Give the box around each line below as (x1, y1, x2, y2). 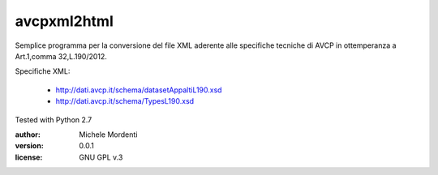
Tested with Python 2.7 (15, 114, 92, 125)
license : (15, 152, 43, 162)
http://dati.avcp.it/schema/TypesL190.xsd (55, 96, 195, 106)
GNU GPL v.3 (79, 152, 123, 162)
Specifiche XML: (15, 66, 71, 76)
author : (15, 130, 41, 139)
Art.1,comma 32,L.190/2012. (15, 51, 107, 61)
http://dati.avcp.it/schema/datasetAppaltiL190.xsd (55, 85, 222, 95)
